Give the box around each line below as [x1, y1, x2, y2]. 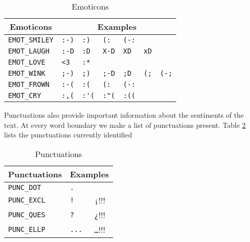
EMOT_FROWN [8, 80, 49, 88]
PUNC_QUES [8, 211, 45, 219]
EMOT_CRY [8, 91, 41, 100]
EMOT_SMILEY [8, 36, 54, 44]
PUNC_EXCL [8, 196, 45, 205]
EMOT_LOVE [8, 58, 45, 66]
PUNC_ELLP [8, 225, 45, 234]
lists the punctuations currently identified [4, 129, 132, 140]
